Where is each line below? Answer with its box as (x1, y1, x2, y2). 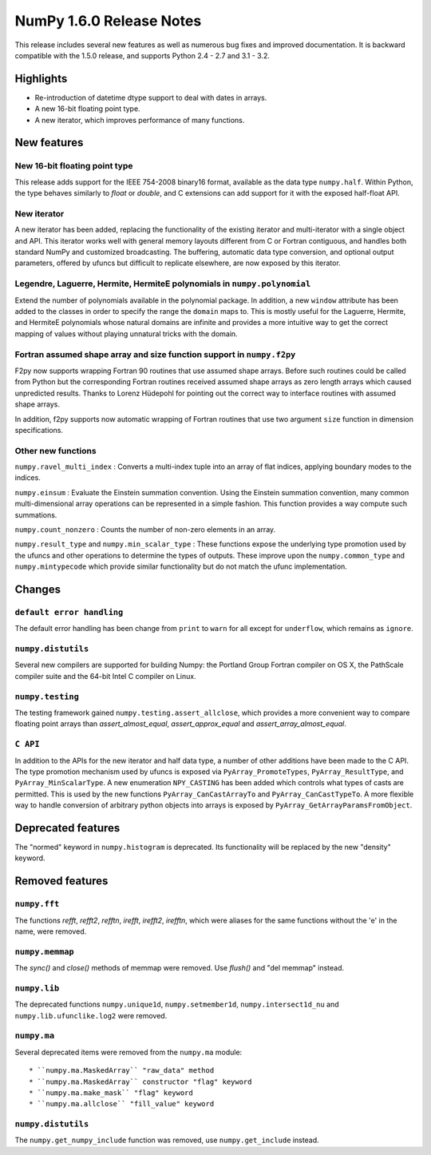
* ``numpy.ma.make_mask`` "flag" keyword (29, 1088, 193, 1097)
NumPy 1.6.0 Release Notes (14, 12, 202, 30)
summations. (14, 510, 57, 519)
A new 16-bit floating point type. (34, 104, 140, 113)
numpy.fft (14, 899, 60, 910)
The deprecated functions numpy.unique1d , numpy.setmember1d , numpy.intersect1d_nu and (14, 999, 339, 1010)
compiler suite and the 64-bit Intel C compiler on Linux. (14, 671, 196, 681)
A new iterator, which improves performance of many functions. (34, 115, 245, 125)
